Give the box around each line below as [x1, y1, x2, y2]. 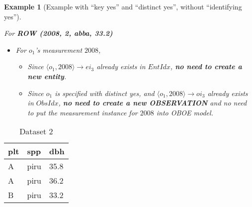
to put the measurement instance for [27, 107, 138, 117]
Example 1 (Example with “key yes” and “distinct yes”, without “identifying [4, 1, 242, 11]
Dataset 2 [19, 125, 53, 137]
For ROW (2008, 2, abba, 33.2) [4, 28, 113, 38]
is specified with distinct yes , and [55, 88, 155, 98]
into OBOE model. [156, 107, 213, 117]
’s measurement [35, 44, 83, 55]
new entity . [27, 71, 67, 81]
